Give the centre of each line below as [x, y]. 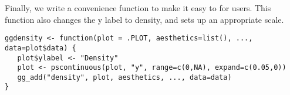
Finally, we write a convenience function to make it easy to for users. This [138, 8]
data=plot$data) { [41, 48]
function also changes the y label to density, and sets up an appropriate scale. [144, 19]
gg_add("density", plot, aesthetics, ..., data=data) [124, 77]
